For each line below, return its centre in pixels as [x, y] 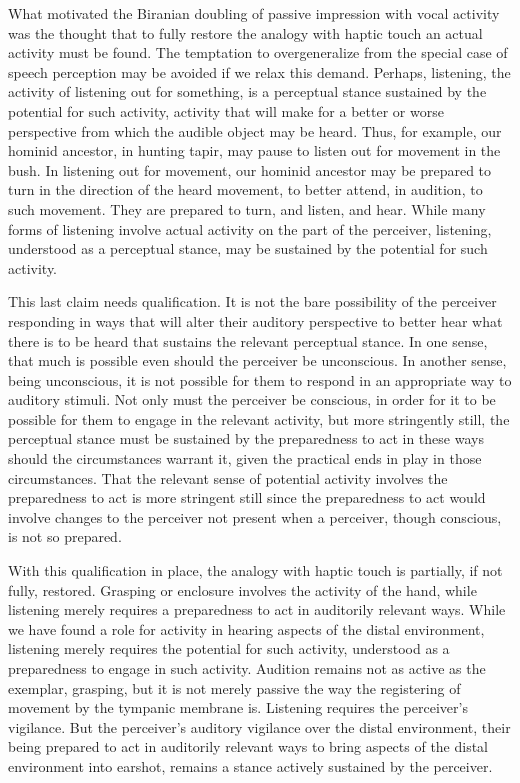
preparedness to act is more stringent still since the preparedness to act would [247, 497]
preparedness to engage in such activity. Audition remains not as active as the [247, 668]
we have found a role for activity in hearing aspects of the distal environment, [246, 628]
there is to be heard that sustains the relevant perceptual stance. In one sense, [248, 340]
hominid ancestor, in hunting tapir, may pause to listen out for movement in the [254, 150]
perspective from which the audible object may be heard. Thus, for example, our [255, 130]
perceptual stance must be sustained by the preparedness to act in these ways [246, 438]
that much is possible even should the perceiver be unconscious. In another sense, [257, 360]
